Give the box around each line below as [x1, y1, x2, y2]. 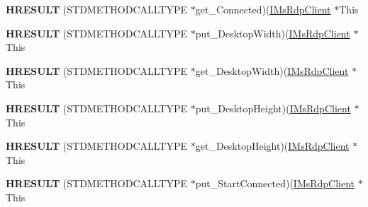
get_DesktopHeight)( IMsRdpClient [195, 138, 350, 153]
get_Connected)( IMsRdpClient [195, 2, 331, 16]
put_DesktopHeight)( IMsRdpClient [195, 100, 351, 115]
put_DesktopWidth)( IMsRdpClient [195, 25, 350, 40]
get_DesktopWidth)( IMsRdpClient [195, 63, 349, 78]
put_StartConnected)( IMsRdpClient [195, 176, 355, 191]
